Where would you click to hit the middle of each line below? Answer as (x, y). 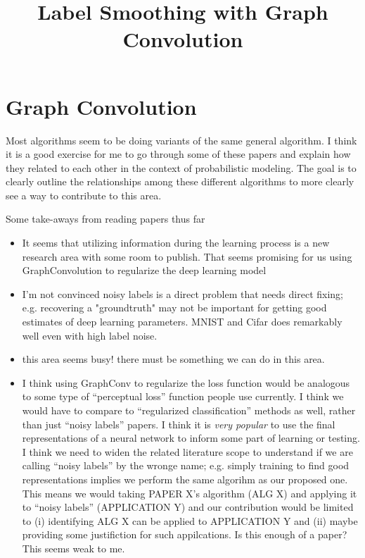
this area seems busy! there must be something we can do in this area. (173, 359)
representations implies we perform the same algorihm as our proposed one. (185, 479)
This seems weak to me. (73, 548)
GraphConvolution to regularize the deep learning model (144, 270)
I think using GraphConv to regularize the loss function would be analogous (186, 382)
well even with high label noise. (90, 335)
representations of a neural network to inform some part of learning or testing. (191, 438)
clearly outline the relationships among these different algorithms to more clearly (180, 181)
